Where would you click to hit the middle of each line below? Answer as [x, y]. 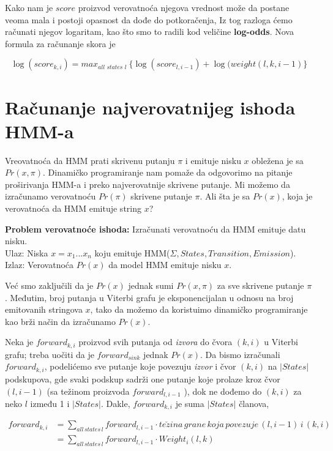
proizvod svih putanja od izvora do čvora [155, 342]
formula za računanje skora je [60, 43]
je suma [190, 403]
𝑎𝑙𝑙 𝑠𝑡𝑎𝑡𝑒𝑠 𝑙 [112, 67]
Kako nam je [29, 7]
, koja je [297, 196]
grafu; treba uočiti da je [50, 354]
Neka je [19, 342]
